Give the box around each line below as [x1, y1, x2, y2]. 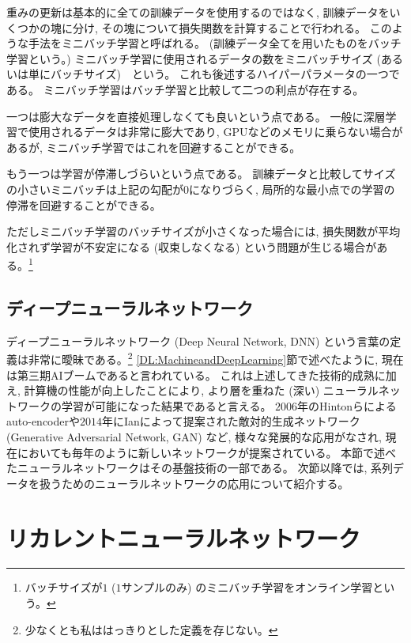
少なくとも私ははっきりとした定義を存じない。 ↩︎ [25, 621, 278, 637]
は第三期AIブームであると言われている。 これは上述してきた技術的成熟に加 [6, 366, 397, 383]
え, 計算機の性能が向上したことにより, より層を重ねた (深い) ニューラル [6, 382, 379, 399]
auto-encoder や [6, 413, 80, 429]
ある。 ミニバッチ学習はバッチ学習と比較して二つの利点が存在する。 [6, 81, 364, 97]
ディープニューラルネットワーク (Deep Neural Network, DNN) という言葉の [6, 332, 390, 349]
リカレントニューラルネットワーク [6, 521, 361, 554]
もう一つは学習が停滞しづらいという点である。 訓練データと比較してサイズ [6, 165, 396, 182]
